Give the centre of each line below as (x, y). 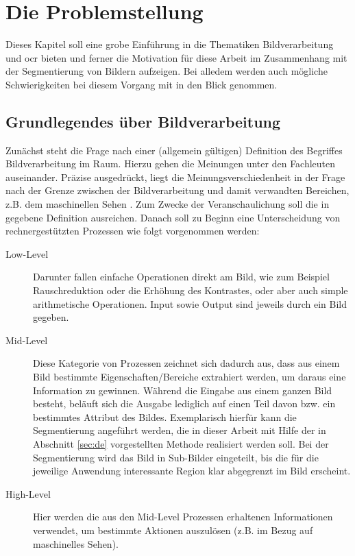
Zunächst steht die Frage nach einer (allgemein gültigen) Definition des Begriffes (174, 150)
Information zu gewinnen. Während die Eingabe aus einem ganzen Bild (183, 390)
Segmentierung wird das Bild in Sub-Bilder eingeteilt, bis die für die (176, 457)
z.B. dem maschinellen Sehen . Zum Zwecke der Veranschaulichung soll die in (168, 204)
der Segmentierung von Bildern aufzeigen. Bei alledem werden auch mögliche (167, 71)
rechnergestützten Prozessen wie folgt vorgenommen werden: (133, 231)
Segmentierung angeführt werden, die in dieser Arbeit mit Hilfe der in (180, 430)
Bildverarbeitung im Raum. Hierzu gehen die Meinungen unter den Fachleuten (171, 164)
